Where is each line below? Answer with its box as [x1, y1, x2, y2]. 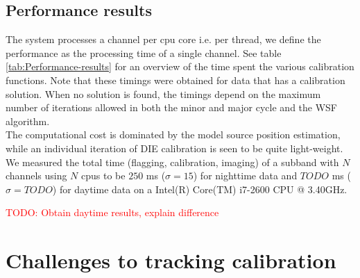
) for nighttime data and [193, 168, 298, 183]
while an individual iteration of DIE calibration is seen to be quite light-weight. [6, 140, 343, 155]
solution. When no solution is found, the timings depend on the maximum [6, 86, 321, 101]
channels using [6, 168, 67, 183]
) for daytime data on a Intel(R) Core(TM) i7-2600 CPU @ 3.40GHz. [52, 181, 348, 196]
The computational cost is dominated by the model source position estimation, [6, 127, 341, 142]
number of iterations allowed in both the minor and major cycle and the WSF [6, 100, 338, 115]
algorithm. [6, 113, 50, 128]
